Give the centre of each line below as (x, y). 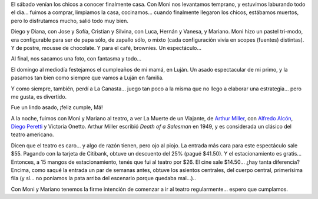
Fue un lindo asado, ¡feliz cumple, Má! (57, 107)
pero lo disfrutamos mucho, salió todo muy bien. (70, 21)
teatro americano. (32, 134)
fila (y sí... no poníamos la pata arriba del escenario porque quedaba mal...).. (104, 178)
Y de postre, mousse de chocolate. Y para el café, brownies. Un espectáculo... (106, 48)
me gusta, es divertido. (39, 96)
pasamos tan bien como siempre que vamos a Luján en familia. (87, 78)
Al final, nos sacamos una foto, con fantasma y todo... (76, 59)
